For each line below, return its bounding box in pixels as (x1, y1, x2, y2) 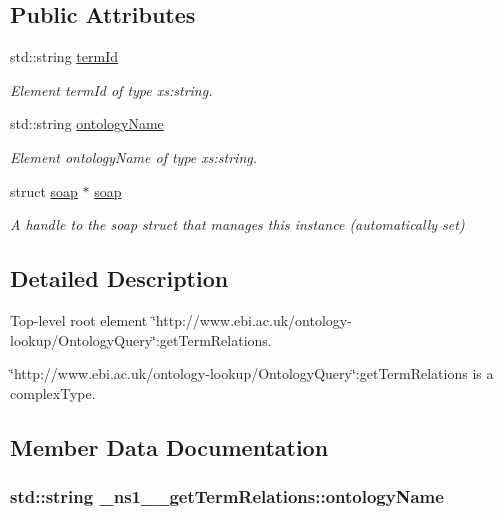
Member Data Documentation (10, 431, 329, 462)
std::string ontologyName (10, 113, 164, 134)
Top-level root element (10, 309, 148, 330)
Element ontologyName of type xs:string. (10, 146, 258, 167)
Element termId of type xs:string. (10, 79, 213, 100)
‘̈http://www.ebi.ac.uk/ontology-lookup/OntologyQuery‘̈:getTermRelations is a (10, 363, 494, 384)
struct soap (10, 180, 78, 201)
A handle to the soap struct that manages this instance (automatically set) (10, 214, 465, 235)
